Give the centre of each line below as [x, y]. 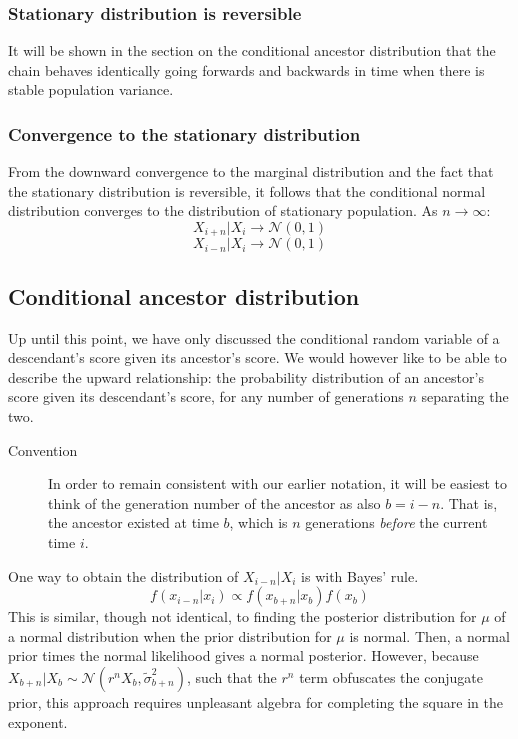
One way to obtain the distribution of [123, 575]
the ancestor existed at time [133, 522]
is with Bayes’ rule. [360, 575]
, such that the [231, 676]
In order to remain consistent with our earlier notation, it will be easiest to [278, 483]
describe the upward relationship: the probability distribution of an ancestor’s [246, 376]
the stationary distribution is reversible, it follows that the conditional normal [247, 190]
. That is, [469, 502]
